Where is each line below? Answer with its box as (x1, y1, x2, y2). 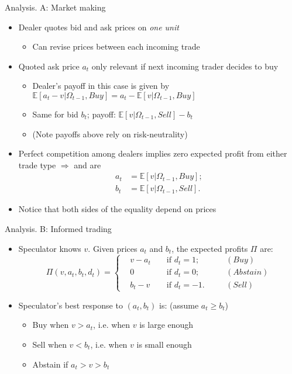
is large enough (139, 318, 194, 331)
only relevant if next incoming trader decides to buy (91, 60, 279, 72)
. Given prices (88, 242, 138, 254)
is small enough (136, 338, 192, 350)
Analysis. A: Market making (5, 1, 106, 13)
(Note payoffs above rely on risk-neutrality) (32, 127, 188, 140)
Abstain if (32, 358, 68, 370)
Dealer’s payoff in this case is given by (32, 79, 170, 92)
